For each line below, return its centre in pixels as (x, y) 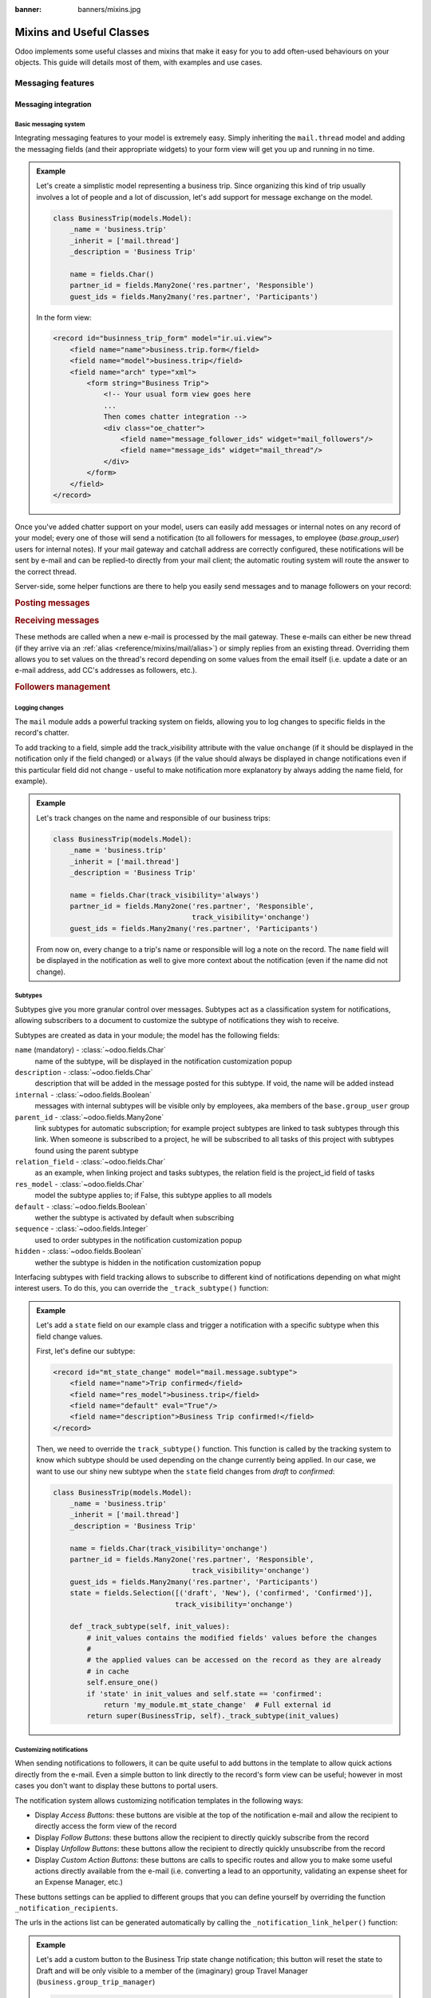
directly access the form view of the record (106, 1826)
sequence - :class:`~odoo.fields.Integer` (81, 1229)
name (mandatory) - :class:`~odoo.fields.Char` (91, 1050)
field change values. (69, 1336)
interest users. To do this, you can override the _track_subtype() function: (142, 1288)
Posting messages (52, 603)
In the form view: (64, 317)
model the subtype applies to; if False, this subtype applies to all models (153, 1196)
